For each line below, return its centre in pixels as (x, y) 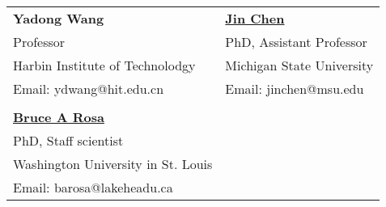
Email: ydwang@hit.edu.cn (89, 89)
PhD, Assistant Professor (296, 42)
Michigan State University (299, 65)
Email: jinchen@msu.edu (295, 89)
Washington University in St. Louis (113, 164)
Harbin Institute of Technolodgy (104, 65)
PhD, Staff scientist (68, 140)
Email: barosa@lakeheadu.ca (93, 187)
